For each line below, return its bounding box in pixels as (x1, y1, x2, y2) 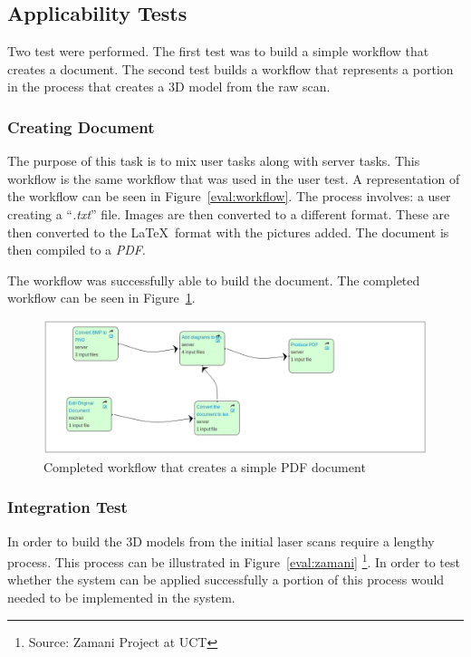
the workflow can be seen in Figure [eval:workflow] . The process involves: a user (7, 187, 451, 206)
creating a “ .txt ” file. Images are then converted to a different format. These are (7, 204, 450, 223)
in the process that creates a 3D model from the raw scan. (7, 77, 331, 96)
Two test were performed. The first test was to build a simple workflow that (7, 42, 429, 61)
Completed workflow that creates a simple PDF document (43, 457, 366, 476)
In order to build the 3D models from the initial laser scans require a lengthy (7, 531, 435, 550)
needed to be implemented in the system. (7, 588, 235, 607)
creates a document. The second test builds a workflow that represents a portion (7, 59, 454, 78)
